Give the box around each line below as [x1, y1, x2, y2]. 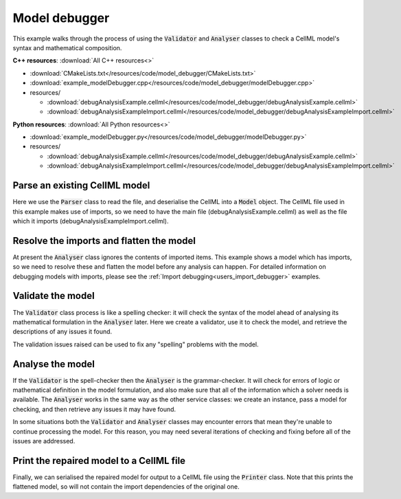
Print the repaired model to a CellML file [12, 454, 185, 467]
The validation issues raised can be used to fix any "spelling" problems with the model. [12, 340, 259, 348]
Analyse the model [12, 358, 95, 370]
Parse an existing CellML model [12, 179, 150, 192]
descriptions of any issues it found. [12, 327, 113, 336]
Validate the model [12, 290, 95, 302]
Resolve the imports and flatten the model [12, 234, 196, 247]
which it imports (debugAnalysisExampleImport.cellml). [12, 217, 169, 225]
